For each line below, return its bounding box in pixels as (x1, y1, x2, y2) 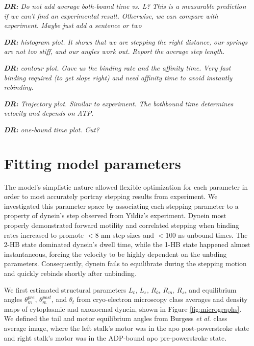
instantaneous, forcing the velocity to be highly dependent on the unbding (4, 248, 227, 259)
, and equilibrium (184, 284, 237, 295)
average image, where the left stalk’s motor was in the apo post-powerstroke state (4, 322, 250, 333)
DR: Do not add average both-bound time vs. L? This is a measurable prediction (4, 1, 246, 11)
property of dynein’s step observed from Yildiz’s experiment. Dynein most (4, 210, 227, 221)
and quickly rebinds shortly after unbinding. (4, 268, 136, 278)
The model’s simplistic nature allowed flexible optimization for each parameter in (4, 181, 248, 192)
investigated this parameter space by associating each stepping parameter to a (4, 200, 239, 211)
